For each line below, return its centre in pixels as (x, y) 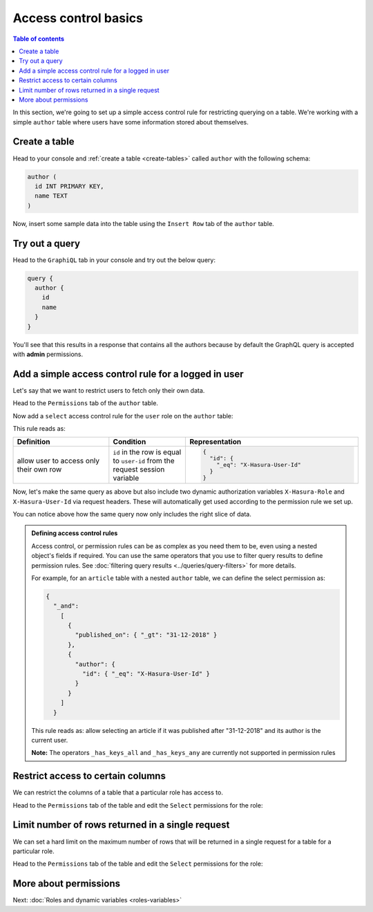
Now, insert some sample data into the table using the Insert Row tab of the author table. (143, 223)
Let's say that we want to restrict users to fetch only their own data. (109, 390)
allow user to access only (58, 460)
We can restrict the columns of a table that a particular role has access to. (118, 792)
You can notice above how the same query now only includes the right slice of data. (132, 514)
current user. (50, 740)
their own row (39, 469)
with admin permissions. (48, 354)
